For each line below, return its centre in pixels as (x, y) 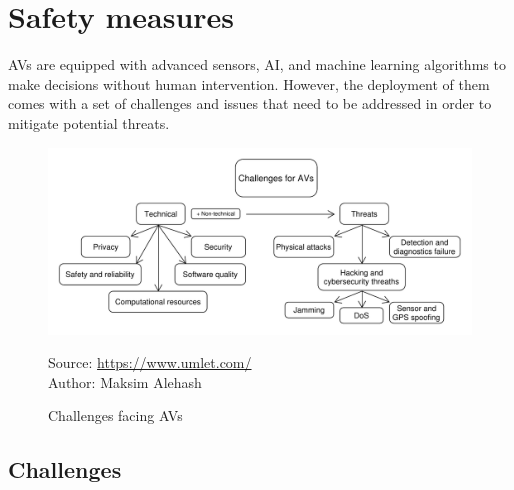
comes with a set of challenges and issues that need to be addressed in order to (250, 103)
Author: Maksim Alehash (125, 381)
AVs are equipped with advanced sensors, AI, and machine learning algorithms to (257, 64)
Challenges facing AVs (115, 415)
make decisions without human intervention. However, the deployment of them (249, 83)
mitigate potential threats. (89, 122)
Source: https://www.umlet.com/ (150, 362)
